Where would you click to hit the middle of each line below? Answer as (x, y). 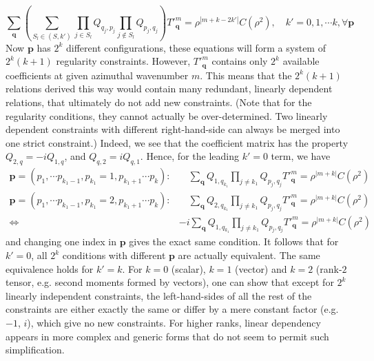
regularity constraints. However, (123, 61)
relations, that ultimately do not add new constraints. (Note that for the (159, 102)
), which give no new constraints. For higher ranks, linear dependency (174, 323)
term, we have (301, 156)
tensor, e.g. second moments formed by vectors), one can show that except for (170, 282)
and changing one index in (61, 241)
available (301, 61)
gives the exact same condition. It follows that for (234, 241)
